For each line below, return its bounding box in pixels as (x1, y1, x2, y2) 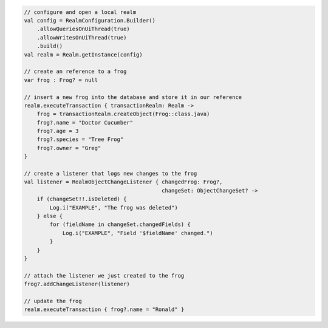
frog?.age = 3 (36, 128, 79, 135)
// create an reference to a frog (24, 68, 127, 75)
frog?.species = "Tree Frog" (36, 136, 124, 143)
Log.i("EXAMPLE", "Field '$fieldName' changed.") (62, 230, 213, 236)
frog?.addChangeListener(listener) (24, 281, 130, 288)
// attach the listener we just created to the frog (24, 272, 185, 279)
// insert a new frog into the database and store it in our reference (24, 94, 242, 100)
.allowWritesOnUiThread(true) (36, 34, 127, 41)
